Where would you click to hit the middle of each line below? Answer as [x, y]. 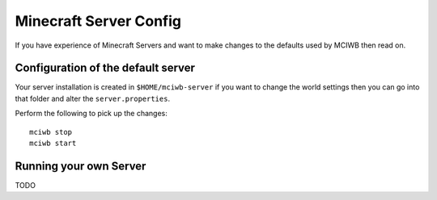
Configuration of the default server [105, 68]
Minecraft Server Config [98, 21]
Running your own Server [81, 166]
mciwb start [53, 144]
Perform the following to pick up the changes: [91, 114]
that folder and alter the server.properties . [92, 98]
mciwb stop [51, 132]
